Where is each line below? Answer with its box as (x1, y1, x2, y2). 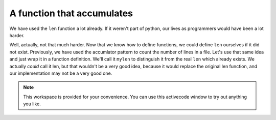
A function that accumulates (9, 8, 133, 19)
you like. (23, 101, 41, 107)
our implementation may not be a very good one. (9, 70, 112, 76)
